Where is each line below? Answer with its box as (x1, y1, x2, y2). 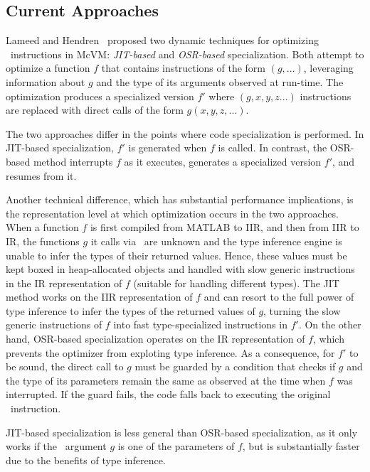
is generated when (128, 140, 207, 155)
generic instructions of (6, 317, 102, 332)
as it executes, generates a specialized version (124, 154, 322, 168)
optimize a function (6, 60, 90, 75)
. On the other (298, 317, 361, 332)
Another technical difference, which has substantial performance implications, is (6, 192, 354, 207)
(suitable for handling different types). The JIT (133, 275, 339, 290)
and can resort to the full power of (203, 289, 354, 304)
